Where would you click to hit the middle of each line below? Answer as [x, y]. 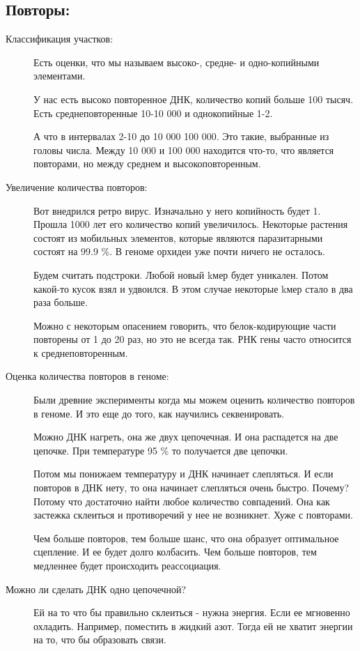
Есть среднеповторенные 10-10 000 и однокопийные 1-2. [153, 113]
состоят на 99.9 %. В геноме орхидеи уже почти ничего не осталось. [179, 251]
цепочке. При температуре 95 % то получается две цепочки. [161, 450]
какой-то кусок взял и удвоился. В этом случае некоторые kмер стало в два [193, 288]
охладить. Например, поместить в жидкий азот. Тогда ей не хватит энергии [193, 626]
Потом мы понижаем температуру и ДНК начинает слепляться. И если [183, 474]
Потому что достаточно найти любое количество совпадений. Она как [182, 501]
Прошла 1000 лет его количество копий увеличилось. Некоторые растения [191, 224]
